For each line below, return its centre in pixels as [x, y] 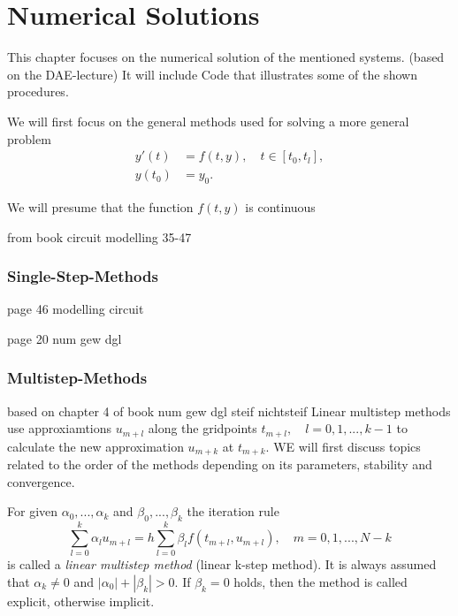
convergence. [41, 481]
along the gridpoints [202, 428]
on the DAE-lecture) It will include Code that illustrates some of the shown [212, 74]
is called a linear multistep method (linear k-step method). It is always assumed [222, 564]
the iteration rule [233, 511]
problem [29, 138]
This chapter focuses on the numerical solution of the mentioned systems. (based [226, 57]
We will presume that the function [100, 206]
